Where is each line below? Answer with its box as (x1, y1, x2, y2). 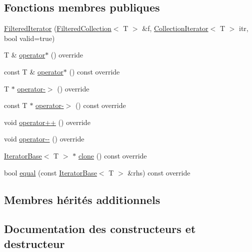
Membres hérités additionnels (4, 191, 160, 207)
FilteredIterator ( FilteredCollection (4, 23, 111, 33)
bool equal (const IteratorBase (4, 167, 97, 177)
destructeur (4, 235, 65, 251)
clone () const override (78, 150, 147, 160)
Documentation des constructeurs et (4, 221, 196, 236)
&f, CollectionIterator (142, 23, 208, 33)
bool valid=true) (4, 32, 55, 43)
